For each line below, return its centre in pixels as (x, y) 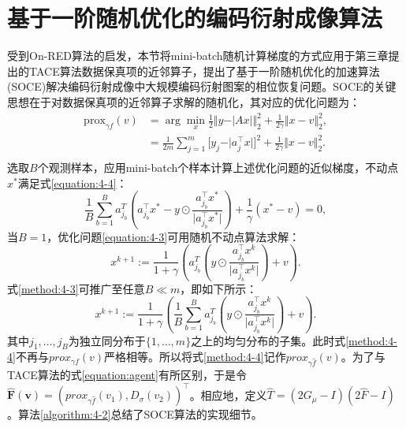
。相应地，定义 (228, 395)
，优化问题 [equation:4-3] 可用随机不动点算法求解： (173, 236)
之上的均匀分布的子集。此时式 (268, 340)
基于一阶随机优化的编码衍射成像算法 (195, 18)
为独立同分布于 (107, 340)
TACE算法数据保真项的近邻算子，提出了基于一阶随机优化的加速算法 (204, 71)
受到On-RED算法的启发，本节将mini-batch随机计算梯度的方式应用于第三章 (198, 56)
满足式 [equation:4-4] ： (73, 182)
